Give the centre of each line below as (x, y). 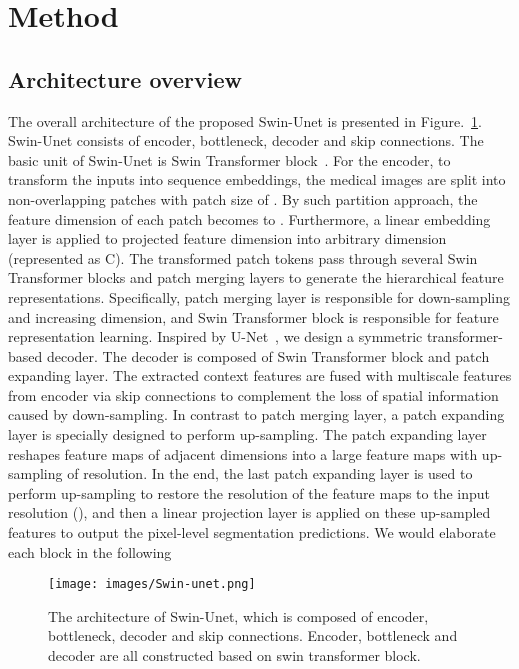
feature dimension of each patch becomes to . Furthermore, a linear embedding (249, 218)
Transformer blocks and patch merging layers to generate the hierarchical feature (256, 277)
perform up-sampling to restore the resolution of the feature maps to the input (249, 492)
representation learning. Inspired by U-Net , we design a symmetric (215, 336)
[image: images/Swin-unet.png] (152, 584)
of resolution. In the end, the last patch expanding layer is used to (270, 473)
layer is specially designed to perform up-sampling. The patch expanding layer (247, 434)
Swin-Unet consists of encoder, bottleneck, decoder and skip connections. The (246, 140)
